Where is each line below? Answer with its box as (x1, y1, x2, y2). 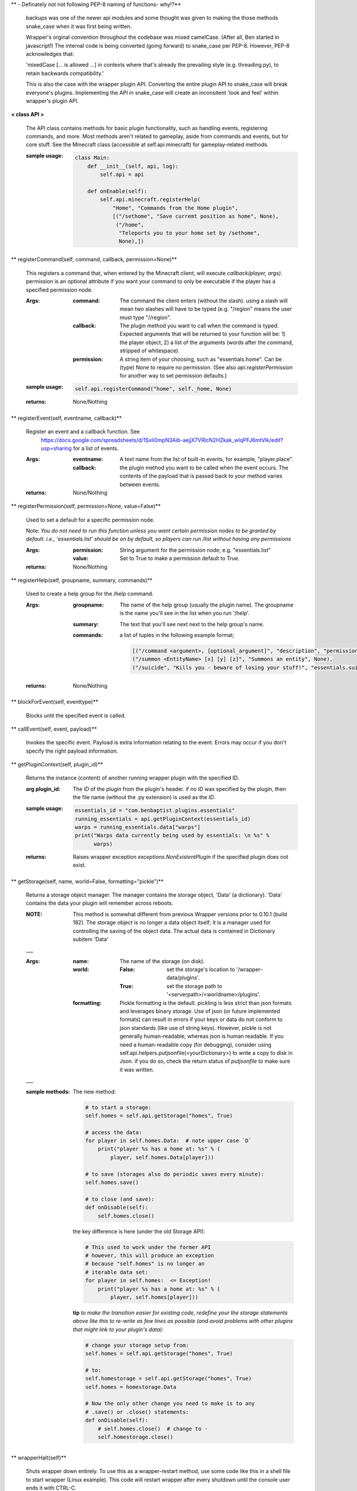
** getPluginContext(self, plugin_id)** (11, 761, 104, 768)
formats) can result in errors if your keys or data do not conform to (120, 1016, 283, 1023)
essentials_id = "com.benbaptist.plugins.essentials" (74, 807, 235, 814)
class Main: (74, 154, 110, 161)
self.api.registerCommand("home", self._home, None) (74, 385, 232, 392)
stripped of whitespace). (120, 347, 180, 354)
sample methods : (26, 1088, 70, 1095)
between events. (120, 481, 161, 488)
